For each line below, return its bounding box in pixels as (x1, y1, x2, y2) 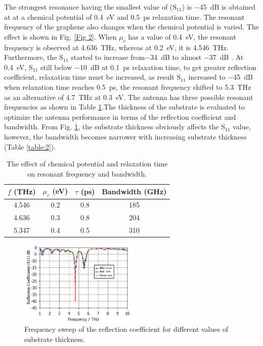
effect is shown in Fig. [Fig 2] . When (4, 31, 117, 42)
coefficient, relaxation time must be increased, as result (4, 72, 174, 82)
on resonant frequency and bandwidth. (27, 168, 147, 179)
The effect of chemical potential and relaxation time (7, 158, 168, 169)
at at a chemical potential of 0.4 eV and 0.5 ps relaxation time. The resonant (4, 11, 245, 22)
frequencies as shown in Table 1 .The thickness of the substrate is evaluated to (4, 101, 245, 112)
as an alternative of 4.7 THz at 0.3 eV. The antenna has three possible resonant (4, 91, 253, 102)
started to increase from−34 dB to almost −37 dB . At (71, 52, 244, 62)
